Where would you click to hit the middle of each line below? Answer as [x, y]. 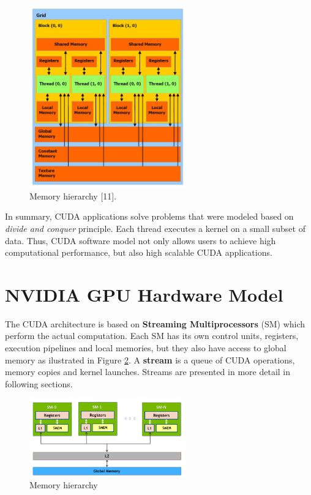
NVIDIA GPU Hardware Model [144, 294]
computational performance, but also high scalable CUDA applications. [139, 252]
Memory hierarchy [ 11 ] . [73, 195]
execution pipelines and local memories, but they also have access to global [146, 348]
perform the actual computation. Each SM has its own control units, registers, [152, 336]
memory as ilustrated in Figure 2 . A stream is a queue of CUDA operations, [150, 359]
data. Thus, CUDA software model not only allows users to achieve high [141, 240]
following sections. [39, 383]
